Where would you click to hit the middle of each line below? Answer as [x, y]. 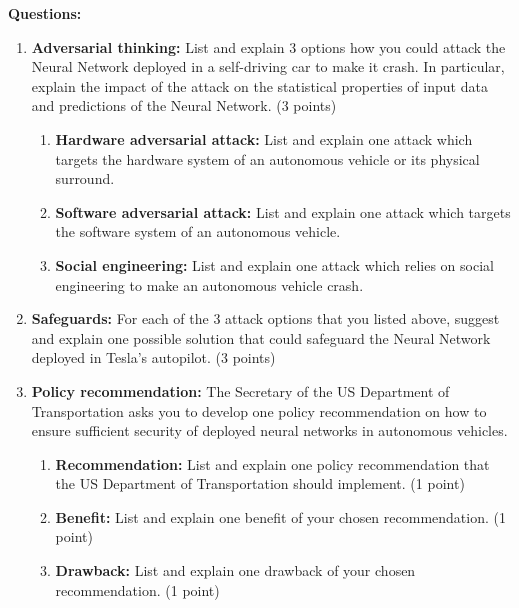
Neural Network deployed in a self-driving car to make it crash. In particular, [268, 66]
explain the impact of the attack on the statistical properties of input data [259, 85]
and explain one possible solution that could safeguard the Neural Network [261, 337]
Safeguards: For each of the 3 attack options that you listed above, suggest [265, 318]
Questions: [45, 13]
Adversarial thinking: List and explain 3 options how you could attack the [268, 46]
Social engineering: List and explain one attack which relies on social [274, 264]
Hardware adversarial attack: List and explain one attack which [264, 138]
